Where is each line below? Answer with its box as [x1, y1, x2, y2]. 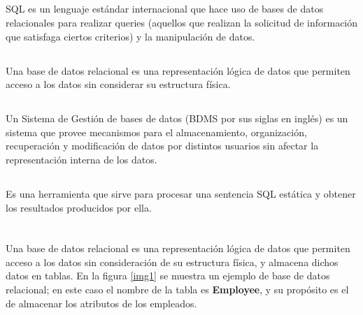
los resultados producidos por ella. [6, 200, 152, 214]
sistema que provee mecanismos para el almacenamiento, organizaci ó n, [6, 124, 307, 139]
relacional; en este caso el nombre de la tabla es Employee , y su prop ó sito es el [6, 282, 349, 297]
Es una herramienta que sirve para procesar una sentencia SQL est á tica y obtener [6, 186, 356, 200]
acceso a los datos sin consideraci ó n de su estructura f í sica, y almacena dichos [6, 254, 339, 269]
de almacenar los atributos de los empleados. [6, 295, 197, 310]
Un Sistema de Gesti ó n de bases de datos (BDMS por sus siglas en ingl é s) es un [6, 111, 348, 126]
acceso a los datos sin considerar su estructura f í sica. [6, 77, 231, 91]
